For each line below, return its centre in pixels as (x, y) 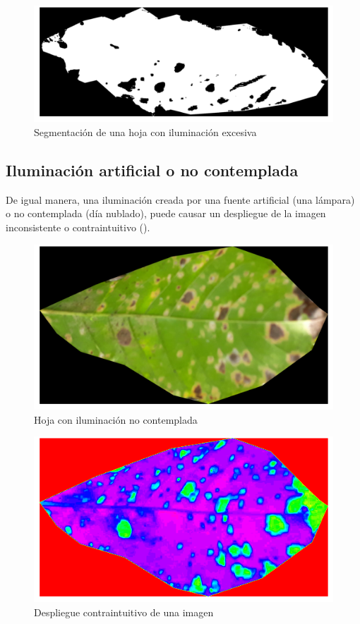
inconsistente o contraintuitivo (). (78, 227)
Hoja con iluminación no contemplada (116, 419)
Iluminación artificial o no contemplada (152, 170)
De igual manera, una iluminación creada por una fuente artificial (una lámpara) (180, 199)
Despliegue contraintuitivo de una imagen (124, 612)
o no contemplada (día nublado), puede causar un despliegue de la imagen (166, 213)
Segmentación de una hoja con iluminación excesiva (145, 132)
